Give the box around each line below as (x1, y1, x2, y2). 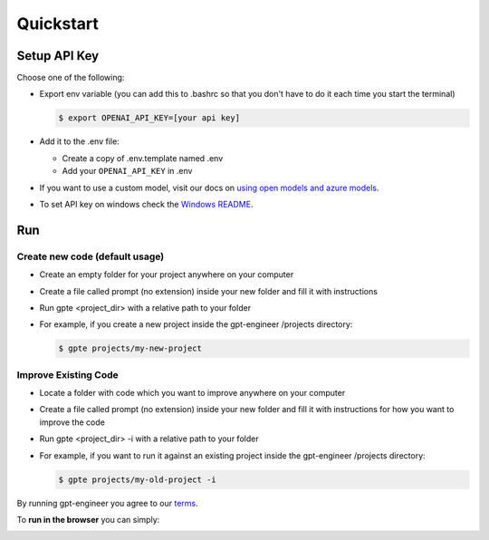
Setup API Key (16, 48, 100, 63)
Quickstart (16, 14, 100, 34)
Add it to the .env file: (39, 136, 120, 147)
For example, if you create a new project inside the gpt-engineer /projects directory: (39, 319, 353, 330)
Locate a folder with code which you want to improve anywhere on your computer (39, 388, 346, 399)
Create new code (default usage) (16, 250, 165, 263)
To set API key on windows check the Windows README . (39, 198, 254, 209)
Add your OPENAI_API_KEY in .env (62, 166, 193, 177)
